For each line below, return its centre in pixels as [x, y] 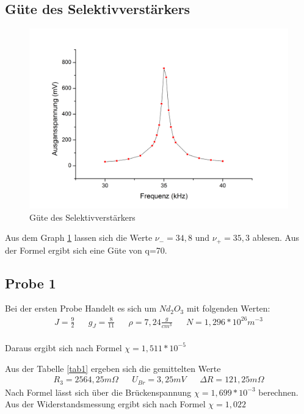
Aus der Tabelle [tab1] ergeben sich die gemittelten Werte [113, 368]
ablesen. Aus [276, 237]
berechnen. [278, 392]
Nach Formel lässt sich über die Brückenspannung [98, 392]
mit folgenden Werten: [228, 308]
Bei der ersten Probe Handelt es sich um [81, 308]
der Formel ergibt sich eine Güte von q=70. [86, 250]
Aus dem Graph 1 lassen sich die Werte [79, 237]
